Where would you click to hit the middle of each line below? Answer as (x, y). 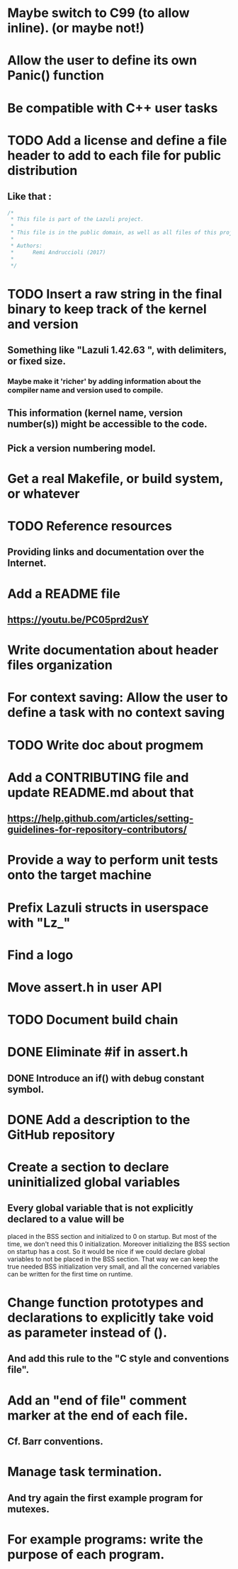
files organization (60, 665)
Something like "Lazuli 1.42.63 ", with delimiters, (117, 350)
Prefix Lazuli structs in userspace (108, 907)
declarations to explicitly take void (110, 1318)
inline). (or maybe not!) (76, 28)
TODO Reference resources (90, 526)
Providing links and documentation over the (106, 552)
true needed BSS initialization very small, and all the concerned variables (114, 1267)
